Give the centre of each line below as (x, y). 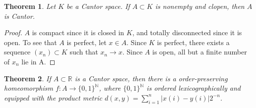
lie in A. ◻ (38, 61)
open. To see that (31, 42)
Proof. (13, 32)
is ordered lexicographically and (193, 88)
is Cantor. (20, 16)
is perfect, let (87, 42)
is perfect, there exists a (193, 42)
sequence (17, 52)
